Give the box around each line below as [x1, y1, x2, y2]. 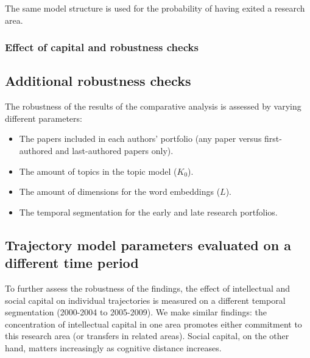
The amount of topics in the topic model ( [19, 164, 177, 177]
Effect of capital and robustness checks [5, 40, 199, 55]
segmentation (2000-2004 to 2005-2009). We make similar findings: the [5, 306, 267, 318]
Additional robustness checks [5, 71, 191, 90]
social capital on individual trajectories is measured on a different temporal [5, 293, 286, 306]
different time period [5, 253, 139, 272]
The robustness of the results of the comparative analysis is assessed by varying [5, 100, 301, 113]
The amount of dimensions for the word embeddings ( [19, 185, 220, 198]
